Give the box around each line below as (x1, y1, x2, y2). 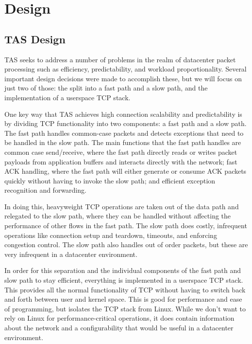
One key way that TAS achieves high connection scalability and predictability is (4, 109, 242, 119)
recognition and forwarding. (4, 185, 86, 195)
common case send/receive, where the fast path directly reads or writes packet (4, 146, 237, 157)
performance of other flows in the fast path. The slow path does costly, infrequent (4, 220, 247, 231)
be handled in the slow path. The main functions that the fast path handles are (4, 137, 241, 147)
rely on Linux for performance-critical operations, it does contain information (4, 313, 235, 323)
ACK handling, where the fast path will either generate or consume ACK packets (4, 166, 247, 176)
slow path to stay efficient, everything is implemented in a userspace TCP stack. (4, 275, 243, 285)
